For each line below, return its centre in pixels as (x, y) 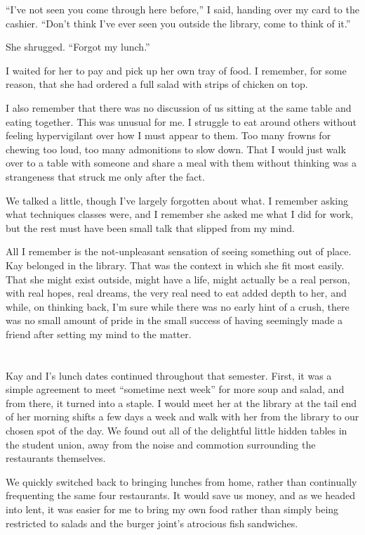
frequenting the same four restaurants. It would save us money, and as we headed (180, 495)
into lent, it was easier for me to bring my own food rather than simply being (172, 509)
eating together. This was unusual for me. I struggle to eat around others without (181, 121)
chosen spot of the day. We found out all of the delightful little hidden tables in (177, 431)
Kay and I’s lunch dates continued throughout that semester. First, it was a (169, 375)
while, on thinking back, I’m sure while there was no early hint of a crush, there (178, 306)
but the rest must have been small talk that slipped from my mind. (150, 227)
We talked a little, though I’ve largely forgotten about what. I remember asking (177, 200)
